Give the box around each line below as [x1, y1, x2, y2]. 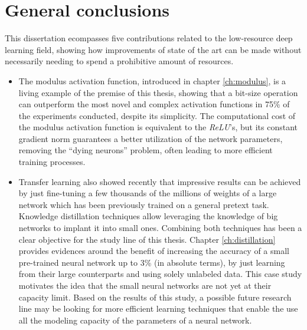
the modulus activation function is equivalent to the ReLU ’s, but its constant [18, 121, 298, 133]
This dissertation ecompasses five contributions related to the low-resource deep [5, 32, 293, 44]
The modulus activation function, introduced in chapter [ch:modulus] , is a [18, 74, 286, 87]
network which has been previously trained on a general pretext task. [18, 198, 269, 210]
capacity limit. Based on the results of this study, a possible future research [18, 291, 292, 303]
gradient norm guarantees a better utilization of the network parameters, [18, 132, 283, 144]
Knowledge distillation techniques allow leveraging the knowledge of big [18, 210, 278, 222]
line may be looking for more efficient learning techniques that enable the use [18, 302, 298, 315]
